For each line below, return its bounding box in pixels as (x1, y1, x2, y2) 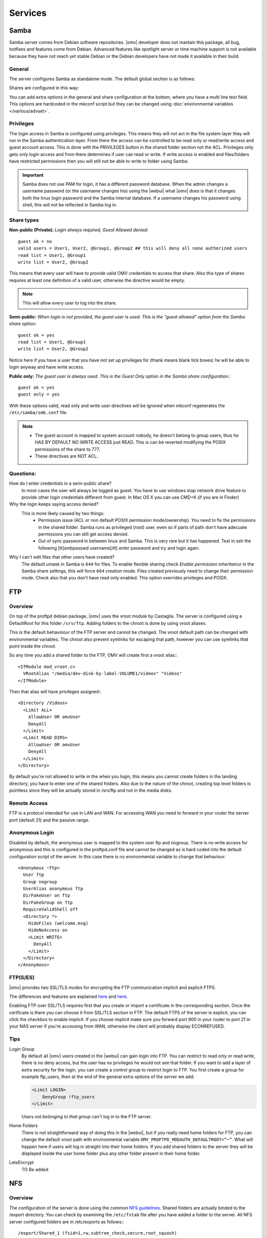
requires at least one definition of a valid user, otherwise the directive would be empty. (9, 277, 185, 283)
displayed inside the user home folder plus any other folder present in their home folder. (21, 1150, 201, 1156)
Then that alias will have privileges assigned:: (9, 689, 101, 694)
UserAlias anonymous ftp (23, 886, 84, 891)
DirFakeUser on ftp (23, 893, 70, 898)
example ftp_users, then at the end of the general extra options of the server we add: (21, 1074, 195, 1080)
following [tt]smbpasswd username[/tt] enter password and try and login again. (38, 545, 200, 551)
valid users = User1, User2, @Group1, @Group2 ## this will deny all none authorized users (18, 246, 247, 251)
